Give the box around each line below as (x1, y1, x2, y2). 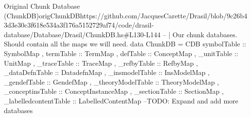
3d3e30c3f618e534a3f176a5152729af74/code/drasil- (4, 20, 154, 30)
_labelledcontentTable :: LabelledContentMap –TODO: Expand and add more (4, 95, 238, 105)
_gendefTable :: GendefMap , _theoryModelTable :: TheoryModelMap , (4, 76, 219, 87)
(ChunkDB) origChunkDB (4, 10, 80, 20)
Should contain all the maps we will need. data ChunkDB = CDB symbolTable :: (4, 39, 246, 49)
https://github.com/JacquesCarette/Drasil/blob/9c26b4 (80, 10, 248, 20)
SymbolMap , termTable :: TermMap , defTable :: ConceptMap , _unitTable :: (4, 48, 238, 58)
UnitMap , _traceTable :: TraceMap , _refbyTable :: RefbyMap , (4, 58, 198, 68)
